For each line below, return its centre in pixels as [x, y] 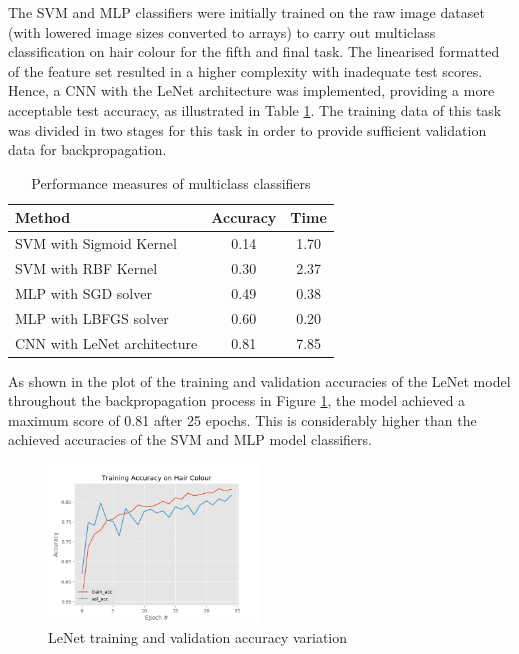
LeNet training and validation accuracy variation [198, 636]
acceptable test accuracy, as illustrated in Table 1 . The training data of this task [255, 109]
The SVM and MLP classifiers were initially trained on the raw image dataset [246, 12]
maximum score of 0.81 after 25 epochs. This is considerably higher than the [242, 419]
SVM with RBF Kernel [86, 268]
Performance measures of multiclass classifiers [171, 182]
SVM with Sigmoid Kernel [96, 243]
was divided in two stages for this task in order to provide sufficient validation [247, 129]
